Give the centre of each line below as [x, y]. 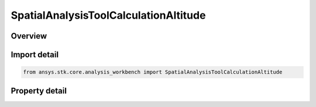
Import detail [35, 55]
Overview [29, 36]
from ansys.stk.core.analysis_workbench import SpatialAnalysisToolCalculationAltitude [153, 72]
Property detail [39, 91]
